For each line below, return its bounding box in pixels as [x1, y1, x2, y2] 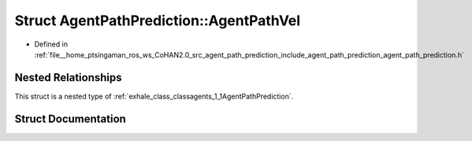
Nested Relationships [14, 71, 122, 84]
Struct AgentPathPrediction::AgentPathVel [14, 12, 301, 29]
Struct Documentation [14, 112, 126, 125]
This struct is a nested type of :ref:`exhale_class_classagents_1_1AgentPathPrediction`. [14, 91, 294, 101]
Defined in [34, 39, 69, 49]
